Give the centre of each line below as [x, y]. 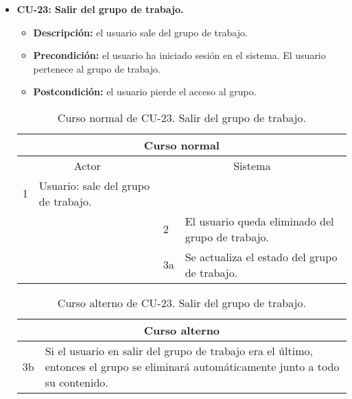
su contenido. [77, 382]
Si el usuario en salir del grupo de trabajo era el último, [179, 350]
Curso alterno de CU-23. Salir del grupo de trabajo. [181, 302]
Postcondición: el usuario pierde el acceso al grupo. [145, 92]
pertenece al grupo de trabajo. [97, 68]
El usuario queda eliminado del [259, 221]
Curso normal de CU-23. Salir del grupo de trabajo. [181, 117]
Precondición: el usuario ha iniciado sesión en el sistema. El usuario [179, 55]
